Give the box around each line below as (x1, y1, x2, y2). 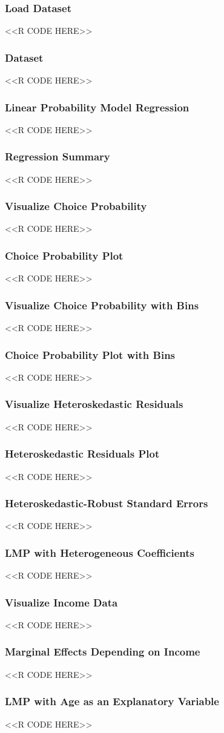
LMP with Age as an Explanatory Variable (5, 694, 219, 709)
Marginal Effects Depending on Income (5, 644, 200, 659)
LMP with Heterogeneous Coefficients (5, 545, 194, 560)
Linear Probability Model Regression (5, 99, 189, 114)
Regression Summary (5, 149, 110, 164)
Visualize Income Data (5, 594, 118, 610)
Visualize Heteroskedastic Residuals (5, 396, 183, 412)
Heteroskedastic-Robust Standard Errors (5, 496, 208, 511)
